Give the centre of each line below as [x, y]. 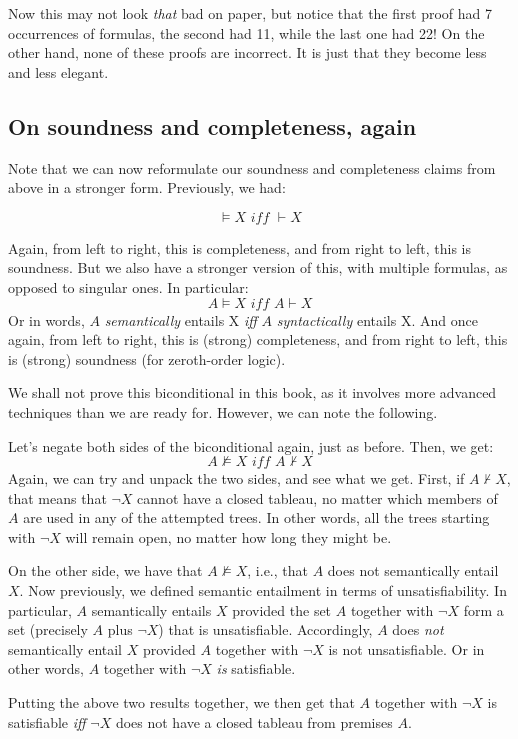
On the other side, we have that [105, 570]
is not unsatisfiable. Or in [406, 648]
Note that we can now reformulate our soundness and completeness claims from [252, 167]
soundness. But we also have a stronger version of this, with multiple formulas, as [258, 267]
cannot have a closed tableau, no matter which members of [317, 497]
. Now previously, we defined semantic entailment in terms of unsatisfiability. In [263, 590]
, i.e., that [277, 570]
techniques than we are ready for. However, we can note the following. [223, 411]
